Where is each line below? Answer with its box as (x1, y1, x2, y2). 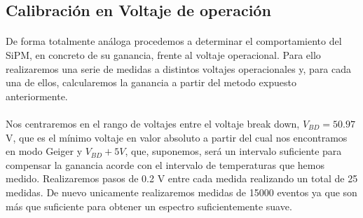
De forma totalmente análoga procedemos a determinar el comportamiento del (6, 34, 342, 48)
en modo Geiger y (6, 144, 83, 158)
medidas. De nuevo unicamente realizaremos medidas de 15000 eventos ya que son (6, 184, 357, 199)
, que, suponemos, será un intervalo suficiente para (125, 144, 342, 158)
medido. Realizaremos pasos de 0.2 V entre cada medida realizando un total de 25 (6, 171, 358, 186)
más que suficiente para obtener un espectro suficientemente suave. (6, 198, 292, 213)
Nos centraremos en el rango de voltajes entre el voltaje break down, (6, 116, 300, 130)
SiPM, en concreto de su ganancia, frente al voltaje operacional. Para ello (6, 47, 321, 62)
